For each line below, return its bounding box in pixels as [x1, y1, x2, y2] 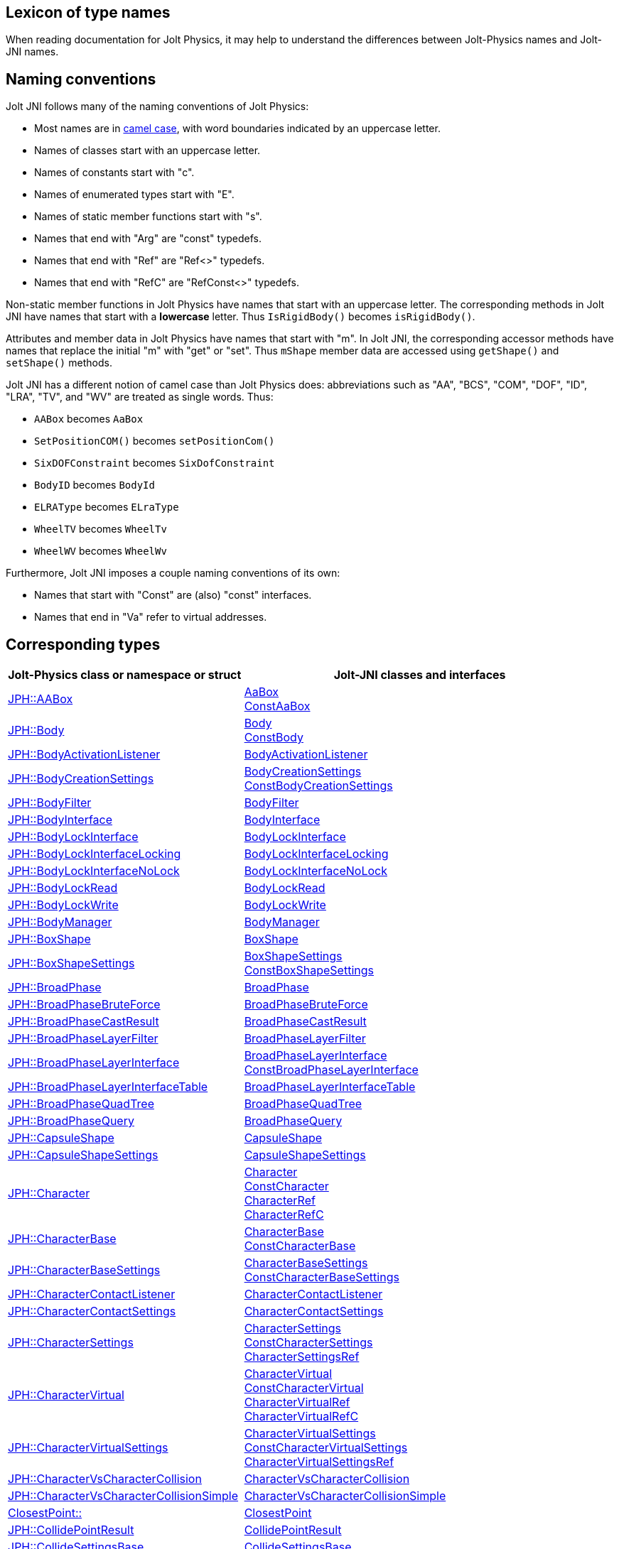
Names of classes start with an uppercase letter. [34, 144, 261, 157]
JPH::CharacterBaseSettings [8, 1263, 161, 1278]
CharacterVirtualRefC [244, 1409, 359, 1424]
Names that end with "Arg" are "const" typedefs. [34, 232, 262, 245]
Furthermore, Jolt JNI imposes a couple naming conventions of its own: [6, 567, 340, 580]
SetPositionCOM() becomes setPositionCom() [34, 435, 275, 447]
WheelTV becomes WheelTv [34, 523, 167, 536]
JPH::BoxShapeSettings [8, 956, 135, 971]
